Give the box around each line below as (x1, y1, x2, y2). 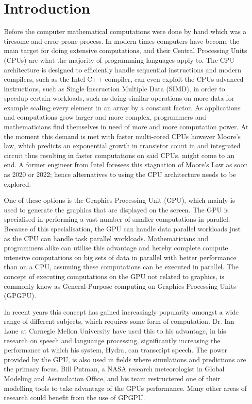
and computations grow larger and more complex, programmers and (4, 112, 206, 122)
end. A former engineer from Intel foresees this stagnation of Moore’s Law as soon (4, 159, 248, 170)
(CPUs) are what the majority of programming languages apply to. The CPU (4, 54, 235, 65)
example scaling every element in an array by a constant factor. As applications (4, 102, 241, 112)
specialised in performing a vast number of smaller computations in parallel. (4, 214, 230, 224)
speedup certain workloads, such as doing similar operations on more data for (4, 93, 235, 103)
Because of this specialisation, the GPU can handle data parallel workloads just (4, 224, 241, 233)
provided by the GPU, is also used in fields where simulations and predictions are (4, 354, 246, 364)
